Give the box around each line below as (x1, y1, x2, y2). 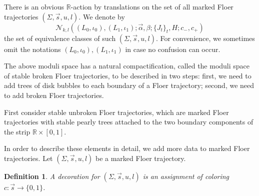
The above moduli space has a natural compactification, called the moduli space (4, 60, 250, 71)
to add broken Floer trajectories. (4, 89, 104, 100)
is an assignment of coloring (142, 170, 229, 181)
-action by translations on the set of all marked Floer (70, 1, 233, 11)
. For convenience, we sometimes (155, 32, 255, 43)
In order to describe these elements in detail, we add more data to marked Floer (4, 143, 250, 153)
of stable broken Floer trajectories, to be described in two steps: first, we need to (4, 70, 251, 80)
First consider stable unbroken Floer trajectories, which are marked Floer (4, 106, 229, 117)
